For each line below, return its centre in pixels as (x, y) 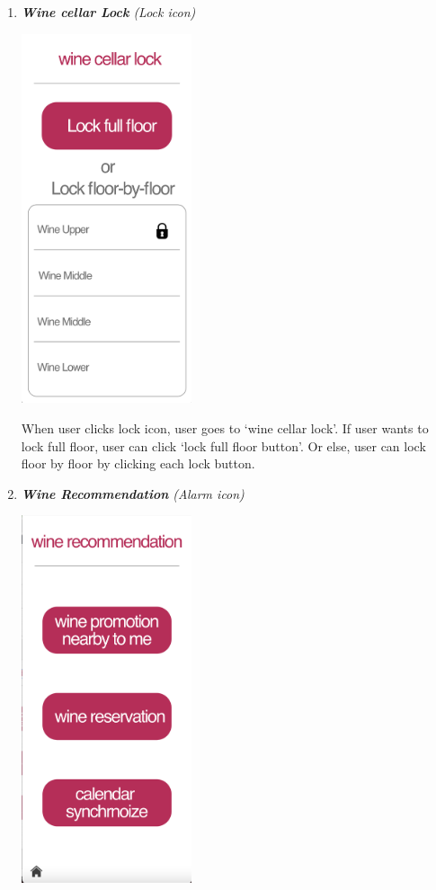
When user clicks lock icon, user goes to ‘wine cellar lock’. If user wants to (225, 428)
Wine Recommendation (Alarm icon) (133, 493)
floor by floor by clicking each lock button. (138, 463)
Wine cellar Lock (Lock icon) (108, 12)
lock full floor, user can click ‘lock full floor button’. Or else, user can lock (223, 445)
